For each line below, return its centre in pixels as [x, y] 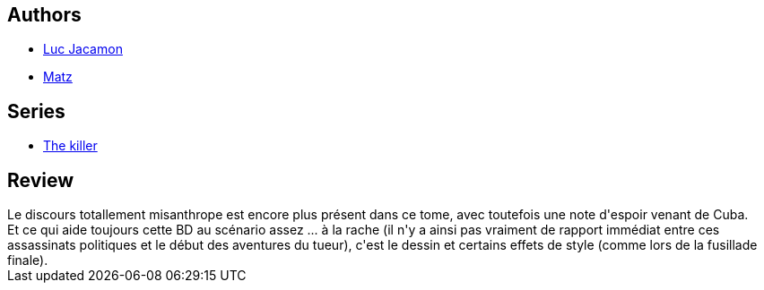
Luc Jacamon [83, 49]
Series [36, 111]
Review [41, 180]
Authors [44, 15]
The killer [70, 146]
